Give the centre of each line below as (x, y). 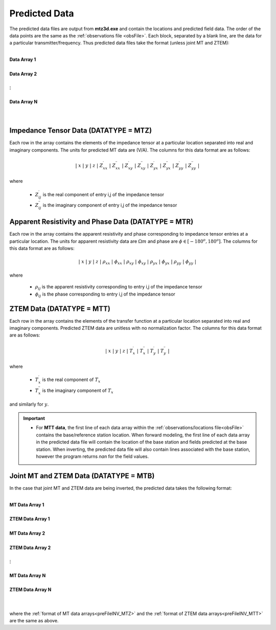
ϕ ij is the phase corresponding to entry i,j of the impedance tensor (105, 295)
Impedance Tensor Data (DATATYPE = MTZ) (81, 131)
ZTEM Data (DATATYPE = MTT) (60, 309)
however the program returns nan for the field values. (93, 456)
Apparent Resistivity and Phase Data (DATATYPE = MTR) (101, 222)
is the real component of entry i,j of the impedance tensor (103, 194)
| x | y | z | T (119, 351)
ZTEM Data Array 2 (30, 548)
